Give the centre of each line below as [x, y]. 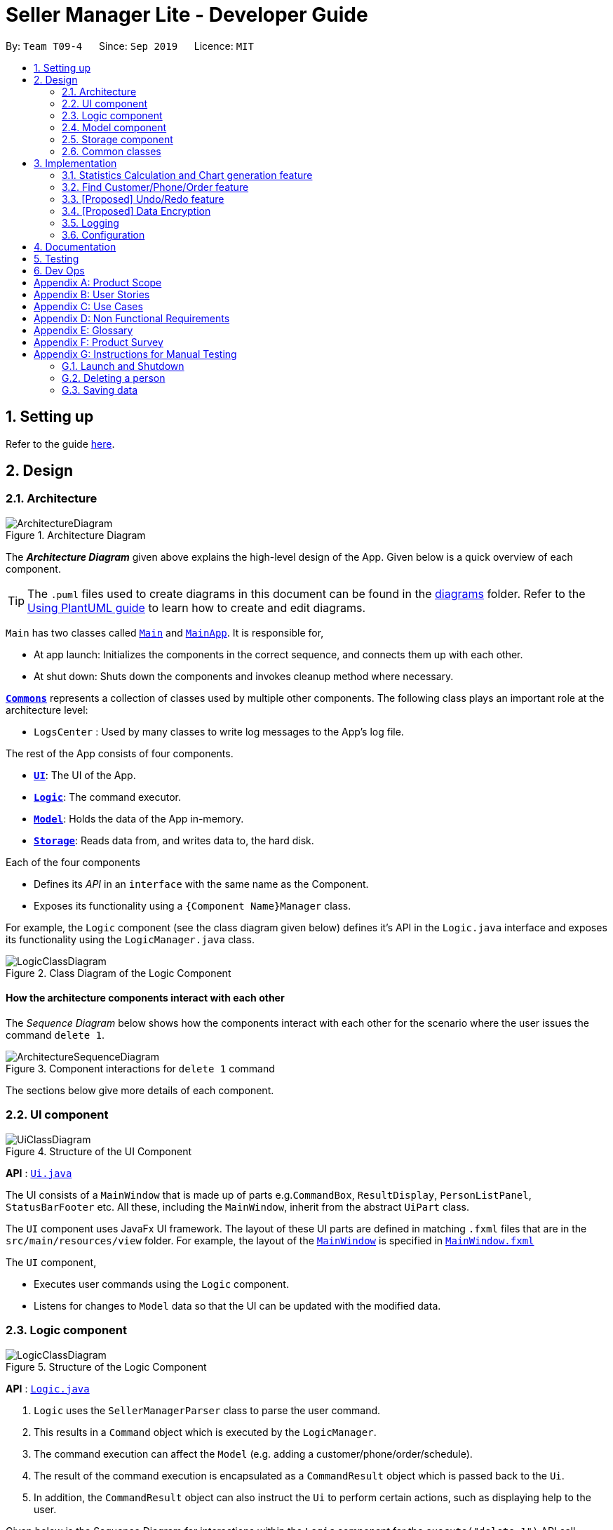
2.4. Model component [114, 127]
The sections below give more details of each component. [140, 1091]
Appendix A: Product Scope [98, 282]
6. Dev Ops [59, 270]
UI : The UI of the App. [85, 775]
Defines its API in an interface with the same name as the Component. [201, 884]
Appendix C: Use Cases [88, 306]
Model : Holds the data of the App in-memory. [139, 818]
